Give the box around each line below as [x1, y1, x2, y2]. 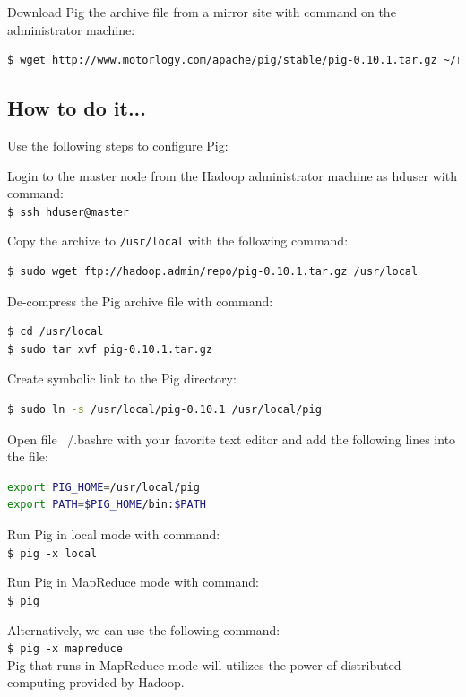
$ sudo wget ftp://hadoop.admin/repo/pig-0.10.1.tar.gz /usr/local [7, 265, 419, 279]
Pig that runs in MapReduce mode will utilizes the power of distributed [7, 655, 401, 674]
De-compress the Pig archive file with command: [7, 291, 273, 310]
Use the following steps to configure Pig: [7, 135, 229, 154]
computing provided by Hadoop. [7, 673, 185, 692]
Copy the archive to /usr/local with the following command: [7, 231, 349, 250]
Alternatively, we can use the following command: [7, 620, 280, 639]
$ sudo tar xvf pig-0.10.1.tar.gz [7, 342, 213, 356]
